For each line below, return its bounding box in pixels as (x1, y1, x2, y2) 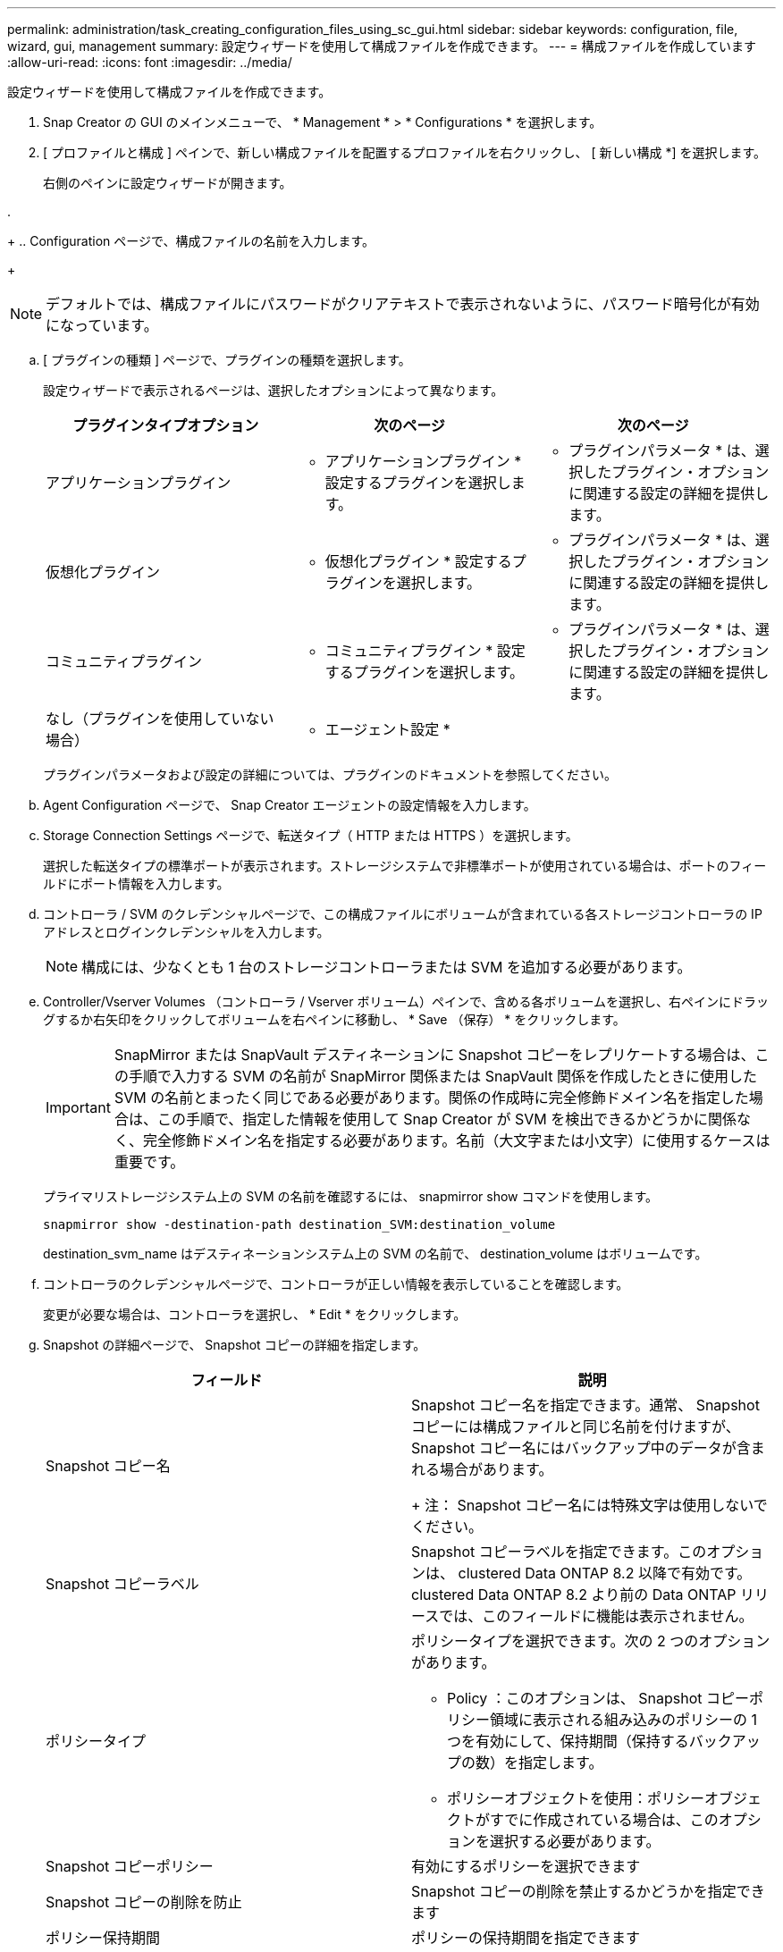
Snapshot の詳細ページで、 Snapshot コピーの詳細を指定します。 (43, 1337, 426, 1352)
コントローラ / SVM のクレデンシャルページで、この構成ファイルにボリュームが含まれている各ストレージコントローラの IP (43, 906, 762, 921)
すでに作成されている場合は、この (490, 1811, 719, 1829)
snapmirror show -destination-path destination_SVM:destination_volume (43, 1217, 556, 1232)
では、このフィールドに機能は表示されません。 (439, 1607, 754, 1625)
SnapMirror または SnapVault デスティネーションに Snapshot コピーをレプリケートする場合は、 (114, 1046, 755, 1064)
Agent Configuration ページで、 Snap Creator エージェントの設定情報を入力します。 (43, 797, 536, 812)
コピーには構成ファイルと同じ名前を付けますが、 (411, 1418, 740, 1435)
